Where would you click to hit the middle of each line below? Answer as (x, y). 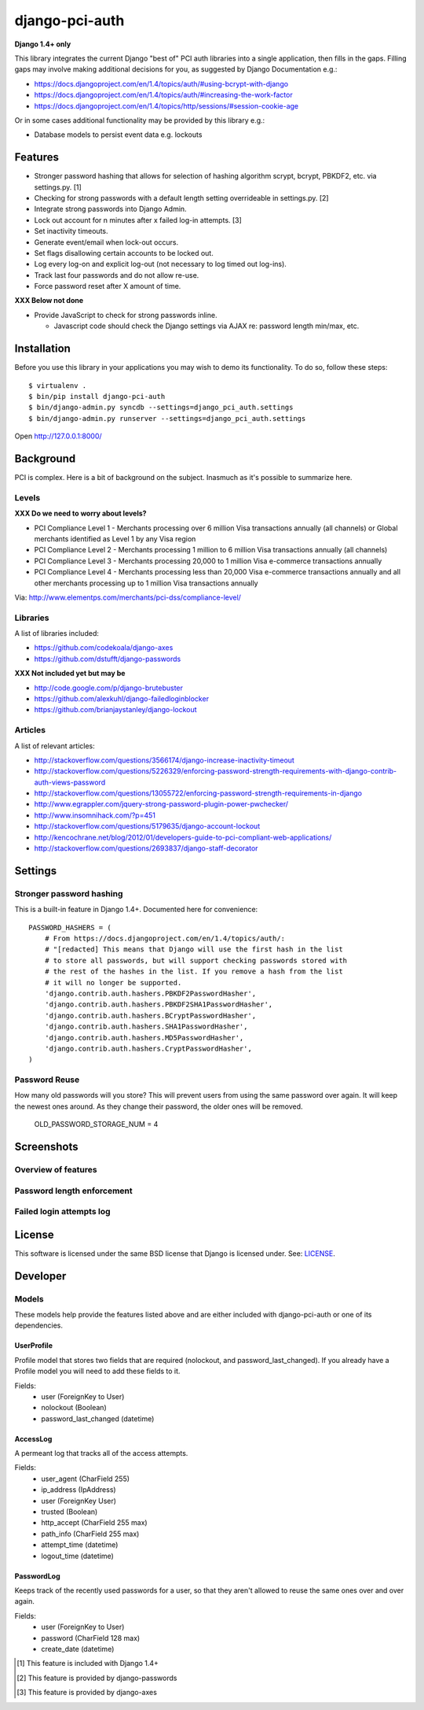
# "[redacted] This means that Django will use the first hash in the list (194, 949)
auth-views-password (70, 782)
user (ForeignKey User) (79, 1501)
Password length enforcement (73, 1191)
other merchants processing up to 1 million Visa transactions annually (146, 583)
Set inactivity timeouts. (71, 231)
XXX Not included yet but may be (70, 674)
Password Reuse (47, 1080)
